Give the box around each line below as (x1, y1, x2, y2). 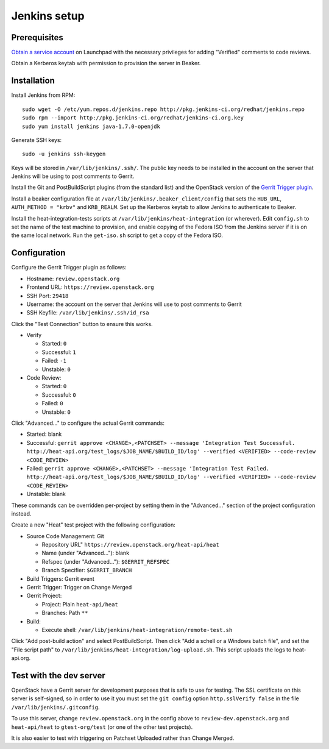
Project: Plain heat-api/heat (41, 600, 118, 608)
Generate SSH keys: (11, 136, 62, 143)
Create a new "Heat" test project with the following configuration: (11, 521, 176, 528)
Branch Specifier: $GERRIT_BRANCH (41, 567, 132, 574)
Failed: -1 (41, 357, 67, 364)
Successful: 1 (41, 348, 76, 356)
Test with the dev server (11, 670, 106, 681)
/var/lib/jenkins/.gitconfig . (11, 703, 100, 711)
